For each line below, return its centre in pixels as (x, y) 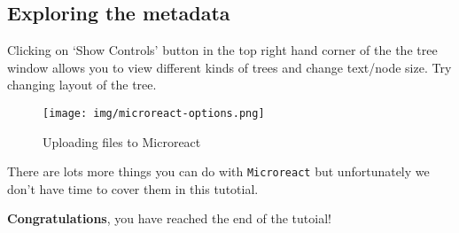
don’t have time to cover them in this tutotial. (133, 188)
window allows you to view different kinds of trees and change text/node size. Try (229, 67)
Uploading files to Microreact (122, 141)
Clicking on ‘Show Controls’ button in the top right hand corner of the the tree (222, 50)
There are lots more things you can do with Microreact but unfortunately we (218, 171)
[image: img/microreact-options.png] (154, 113)
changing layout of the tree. (82, 85)
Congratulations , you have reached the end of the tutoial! (169, 218)
